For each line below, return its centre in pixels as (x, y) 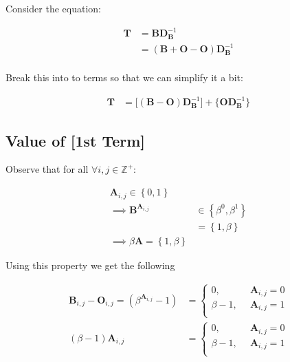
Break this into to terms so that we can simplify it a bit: (124, 77)
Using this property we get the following (90, 265)
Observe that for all (47, 169)
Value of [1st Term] (76, 140)
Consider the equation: (53, 8)
